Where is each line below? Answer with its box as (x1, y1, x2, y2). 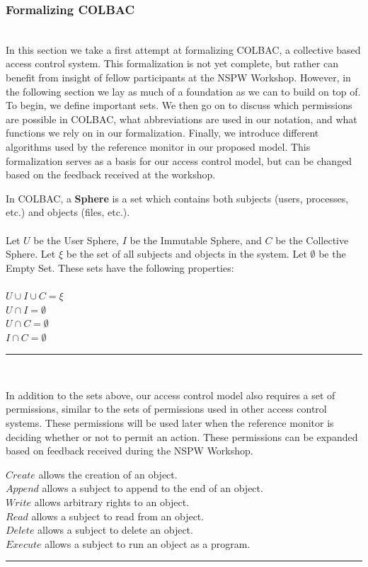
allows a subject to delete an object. (38, 522, 193, 537)
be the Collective (275, 232, 349, 247)
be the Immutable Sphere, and (130, 232, 262, 247)
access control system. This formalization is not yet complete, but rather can (6, 56, 338, 71)
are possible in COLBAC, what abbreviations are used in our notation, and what (6, 111, 357, 126)
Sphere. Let (6, 246, 56, 261)
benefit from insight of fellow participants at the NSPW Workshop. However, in (6, 70, 351, 84)
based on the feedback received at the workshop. (6, 167, 216, 182)
